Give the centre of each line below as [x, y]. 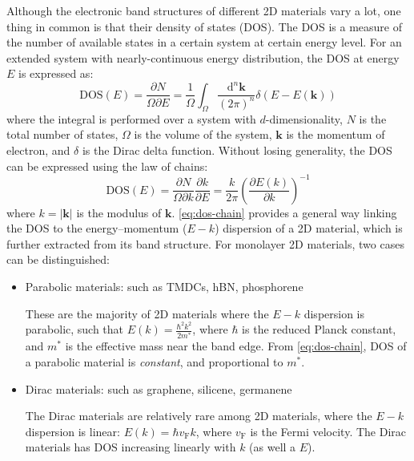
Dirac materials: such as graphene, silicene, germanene [159, 388]
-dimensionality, [304, 118]
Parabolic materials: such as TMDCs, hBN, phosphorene [164, 286]
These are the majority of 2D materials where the [147, 313]
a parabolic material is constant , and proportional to [154, 361]
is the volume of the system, [203, 134]
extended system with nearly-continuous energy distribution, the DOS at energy [203, 57]
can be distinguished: [58, 259]
